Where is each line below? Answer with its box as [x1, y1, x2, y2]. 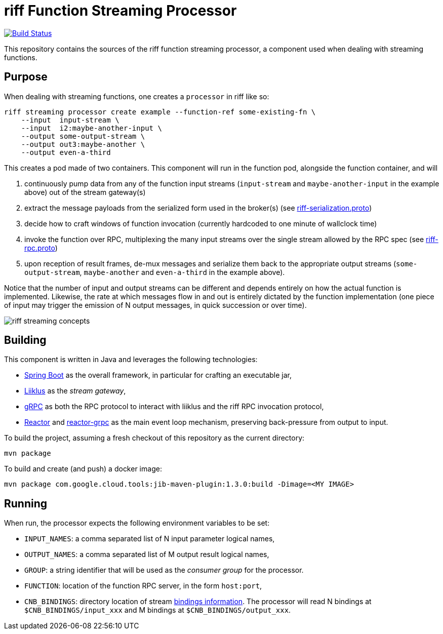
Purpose [4, 70, 48, 84]
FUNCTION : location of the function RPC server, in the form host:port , [24, 581, 262, 590]
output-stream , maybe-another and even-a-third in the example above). [24, 267, 285, 276]
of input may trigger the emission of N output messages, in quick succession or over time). [4, 300, 307, 309]
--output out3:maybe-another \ [21, 140, 145, 148]
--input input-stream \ [21, 115, 119, 124]
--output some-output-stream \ [21, 132, 145, 140]
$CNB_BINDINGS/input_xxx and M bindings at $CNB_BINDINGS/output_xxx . [24, 606, 291, 615]
